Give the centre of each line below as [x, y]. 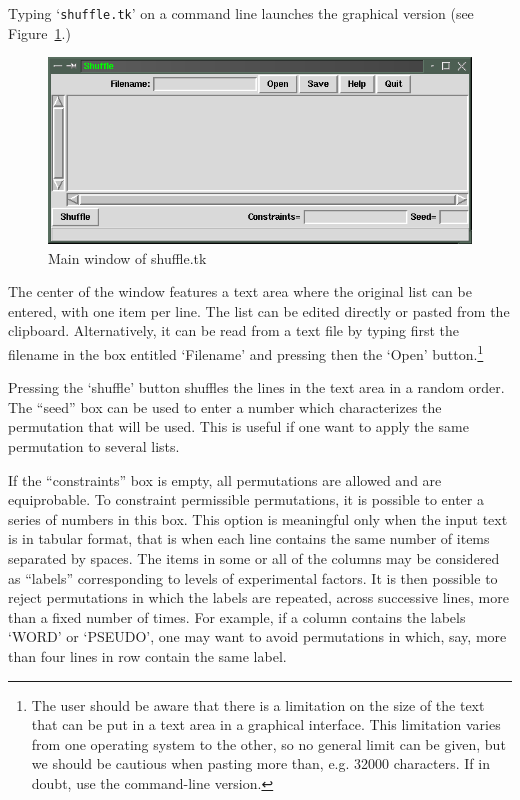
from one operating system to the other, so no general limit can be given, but [268, 743]
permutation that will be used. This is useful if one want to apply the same [238, 426]
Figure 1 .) [39, 32]
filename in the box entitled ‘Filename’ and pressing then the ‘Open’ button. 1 [246, 352]
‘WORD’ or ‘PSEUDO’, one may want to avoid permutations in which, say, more [257, 636]
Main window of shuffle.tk [127, 257]
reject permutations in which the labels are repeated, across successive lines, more [258, 597]
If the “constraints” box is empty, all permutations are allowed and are [225, 479]
